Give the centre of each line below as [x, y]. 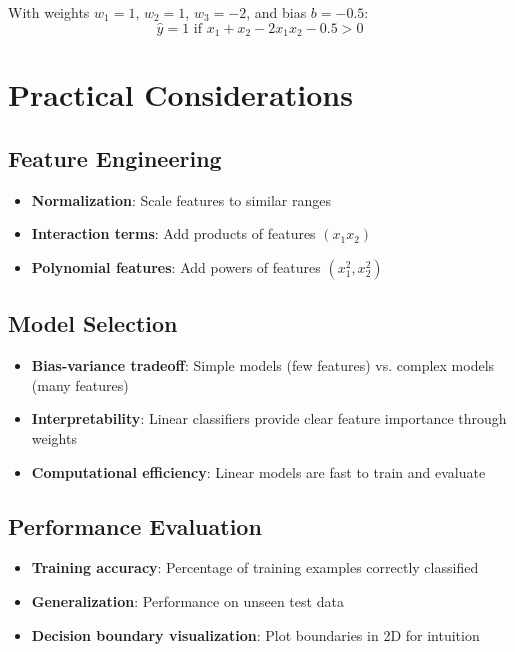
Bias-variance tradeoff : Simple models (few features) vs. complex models [263, 365]
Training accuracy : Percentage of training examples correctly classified [255, 567]
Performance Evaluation [135, 525]
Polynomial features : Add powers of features [176, 267]
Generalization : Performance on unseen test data [187, 601]
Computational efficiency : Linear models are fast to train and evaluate [258, 471]
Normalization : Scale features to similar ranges [181, 199]
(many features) [80, 384]
